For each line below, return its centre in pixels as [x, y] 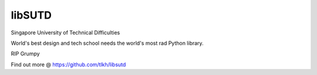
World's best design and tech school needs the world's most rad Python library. [107, 43]
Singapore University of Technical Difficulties [65, 33]
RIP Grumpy [26, 54]
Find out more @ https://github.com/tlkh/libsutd [68, 65]
